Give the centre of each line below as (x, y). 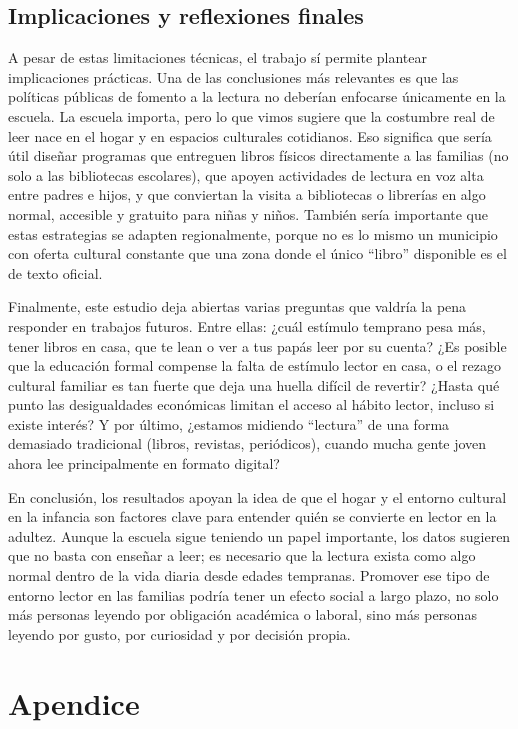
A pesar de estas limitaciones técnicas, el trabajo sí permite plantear (218, 57)
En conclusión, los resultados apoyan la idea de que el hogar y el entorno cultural (257, 496)
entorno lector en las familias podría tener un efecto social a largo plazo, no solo (253, 594)
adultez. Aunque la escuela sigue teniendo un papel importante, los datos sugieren (259, 535)
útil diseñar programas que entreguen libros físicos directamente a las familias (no (258, 155)
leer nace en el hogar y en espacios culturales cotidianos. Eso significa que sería (250, 135)
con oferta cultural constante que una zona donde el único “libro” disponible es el (257, 253)
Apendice (74, 702)
